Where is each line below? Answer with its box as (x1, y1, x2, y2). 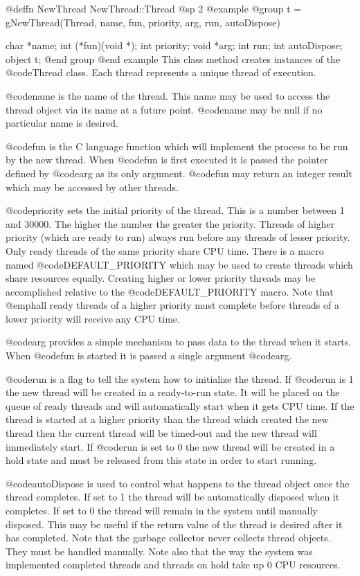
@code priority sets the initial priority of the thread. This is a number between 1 (6, 203, 345, 217)
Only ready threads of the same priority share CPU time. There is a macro (6, 243, 324, 258)
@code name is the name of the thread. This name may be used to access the (6, 88, 330, 102)
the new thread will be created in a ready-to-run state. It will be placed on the (6, 385, 340, 399)
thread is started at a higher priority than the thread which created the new (6, 412, 329, 426)
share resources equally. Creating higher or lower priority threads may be (6, 271, 316, 285)
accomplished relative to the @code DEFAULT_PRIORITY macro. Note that (6, 284, 334, 298)
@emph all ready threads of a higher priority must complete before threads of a (6, 298, 339, 312)
